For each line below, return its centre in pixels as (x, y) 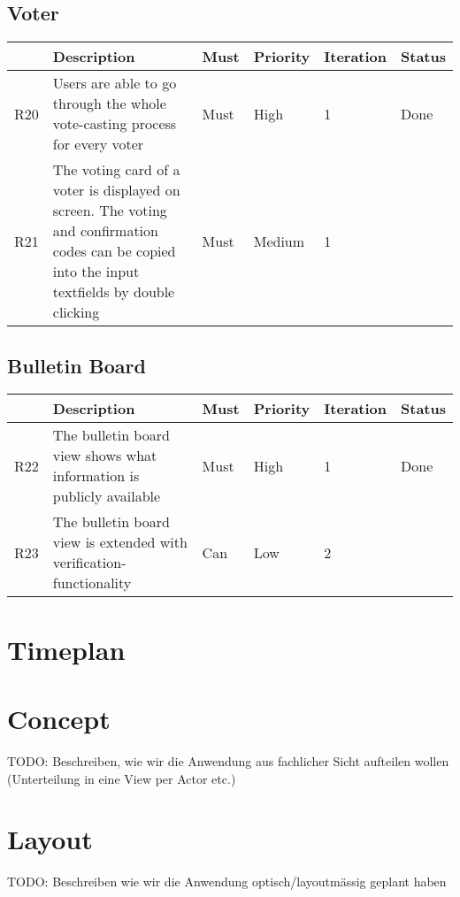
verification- (89, 563)
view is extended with (120, 542)
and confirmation (105, 231)
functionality (92, 583)
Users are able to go (115, 83)
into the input (96, 272)
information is (96, 476)
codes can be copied (114, 251)
